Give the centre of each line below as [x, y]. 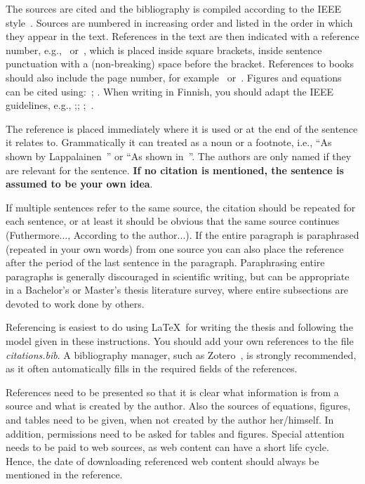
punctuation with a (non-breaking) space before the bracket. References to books [180, 64]
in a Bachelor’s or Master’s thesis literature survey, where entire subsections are [177, 290]
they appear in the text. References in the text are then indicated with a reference [182, 36]
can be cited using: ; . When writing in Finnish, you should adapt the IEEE [170, 91]
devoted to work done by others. [75, 303]
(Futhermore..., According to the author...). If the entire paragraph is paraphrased [182, 234]
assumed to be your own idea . [79, 184]
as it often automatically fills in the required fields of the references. [152, 368]
